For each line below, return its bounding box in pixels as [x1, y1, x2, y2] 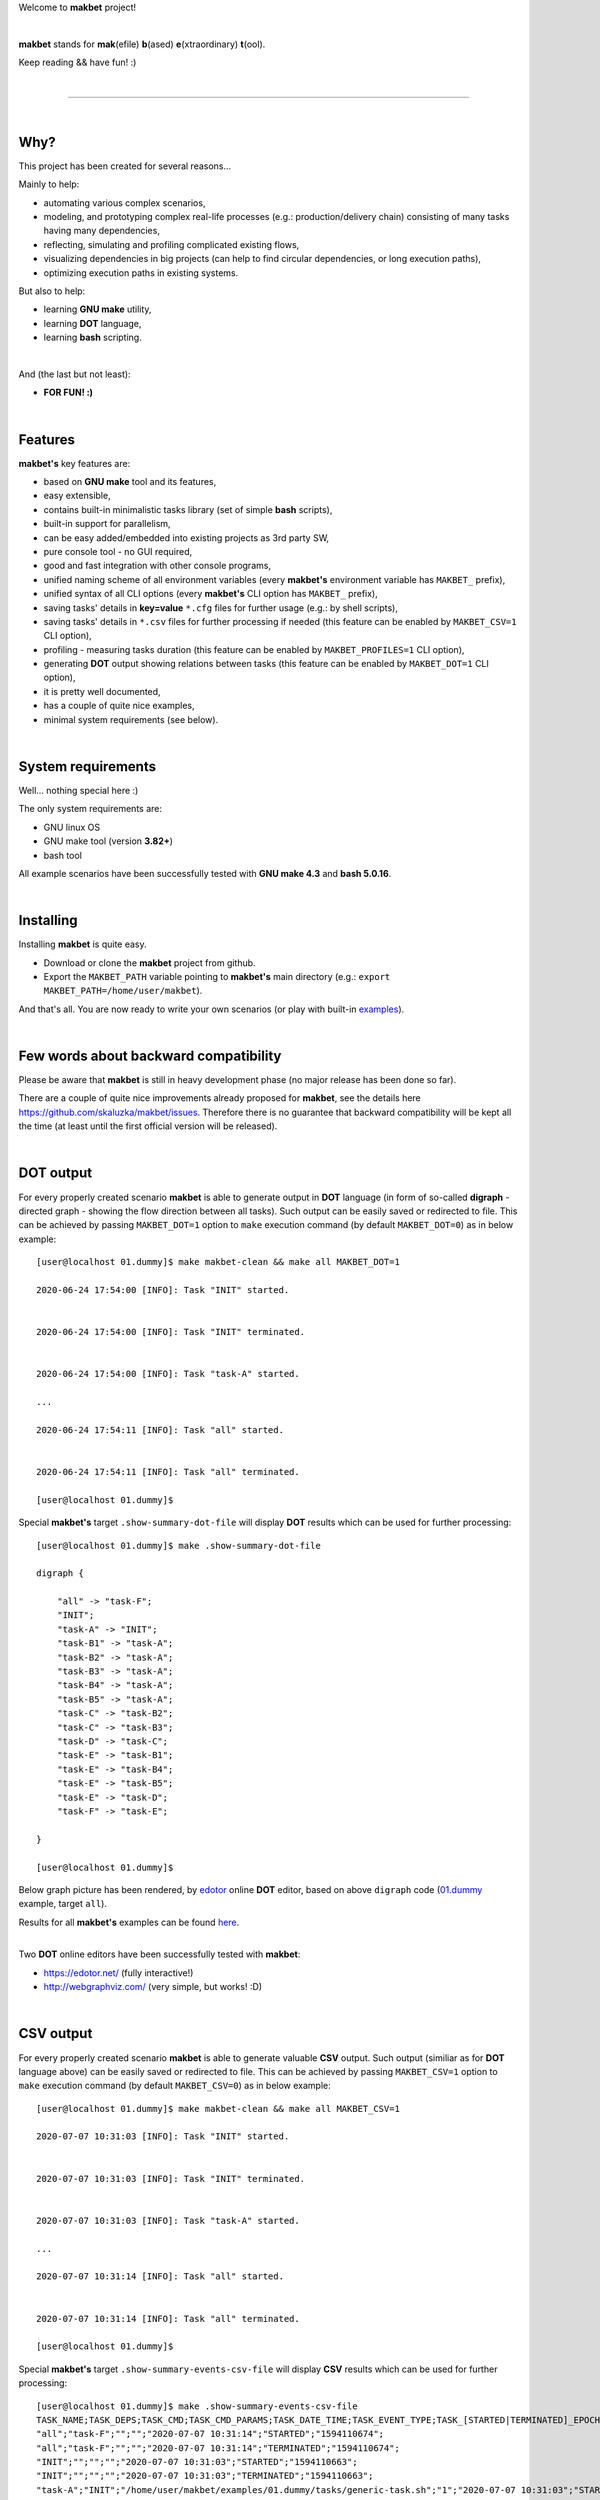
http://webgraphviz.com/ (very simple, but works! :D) [43, 1981, 263, 1993]
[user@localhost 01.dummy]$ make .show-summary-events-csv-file [36, 2400, 359, 2412]
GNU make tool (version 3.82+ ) [43, 835, 174, 847]
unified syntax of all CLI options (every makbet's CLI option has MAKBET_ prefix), [43, 588, 379, 600]
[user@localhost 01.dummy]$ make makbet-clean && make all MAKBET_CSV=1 [36, 2103, 400, 2114]
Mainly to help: [18, 178, 80, 190]
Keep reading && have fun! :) [18, 56, 137, 69]
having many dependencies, [43, 225, 160, 237]
